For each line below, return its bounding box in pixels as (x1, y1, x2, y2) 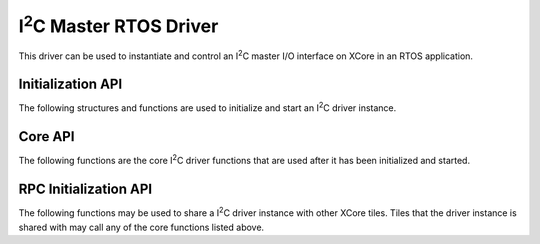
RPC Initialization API (18, 181, 153, 198)
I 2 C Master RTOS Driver (18, 11, 219, 37)
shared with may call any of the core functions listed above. (18, 221, 265, 233)
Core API (18, 128, 75, 145)
